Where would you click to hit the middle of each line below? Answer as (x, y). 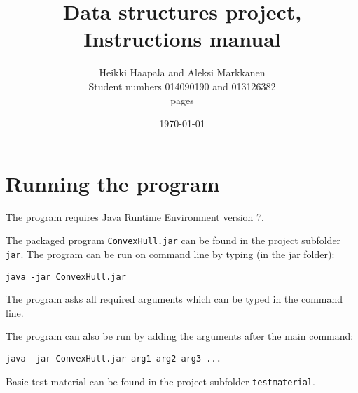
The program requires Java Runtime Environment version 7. (135, 216)
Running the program (113, 183)
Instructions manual (182, 39)
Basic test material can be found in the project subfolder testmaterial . (160, 381)
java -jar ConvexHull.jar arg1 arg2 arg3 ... (113, 358)
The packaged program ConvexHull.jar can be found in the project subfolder (173, 240)
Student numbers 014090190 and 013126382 (182, 86)
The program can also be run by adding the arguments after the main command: (180, 336)
